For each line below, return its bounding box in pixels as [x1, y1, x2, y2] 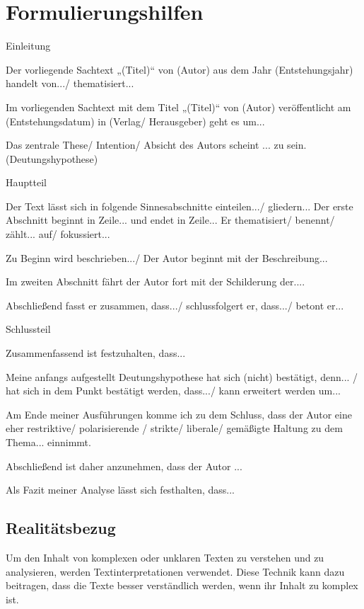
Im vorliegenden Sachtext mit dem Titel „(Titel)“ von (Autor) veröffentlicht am [6, 99, 351, 114]
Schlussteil [6, 321, 51, 336]
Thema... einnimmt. [6, 435, 91, 449]
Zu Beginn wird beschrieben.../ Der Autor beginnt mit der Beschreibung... [6, 250, 328, 265]
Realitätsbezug [6, 517, 116, 539]
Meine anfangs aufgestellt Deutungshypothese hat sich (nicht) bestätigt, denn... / [6, 369, 358, 384]
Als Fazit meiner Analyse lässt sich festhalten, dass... [6, 482, 235, 497]
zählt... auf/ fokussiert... [6, 227, 110, 241]
